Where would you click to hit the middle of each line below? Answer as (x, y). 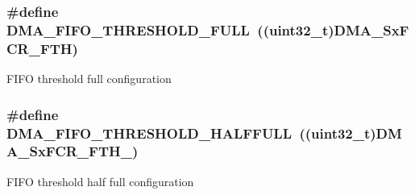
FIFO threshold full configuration (89, 79)
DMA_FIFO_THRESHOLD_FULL (128, 29)
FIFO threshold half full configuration (100, 181)
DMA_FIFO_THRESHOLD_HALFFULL (149, 133)
